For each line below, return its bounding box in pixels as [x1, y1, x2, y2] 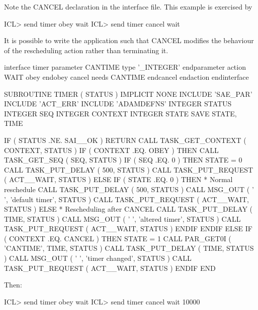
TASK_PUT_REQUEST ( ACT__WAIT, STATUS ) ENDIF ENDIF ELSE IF [4, 223, 252, 234]
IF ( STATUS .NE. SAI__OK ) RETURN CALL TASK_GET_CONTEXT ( [4, 134, 246, 145]
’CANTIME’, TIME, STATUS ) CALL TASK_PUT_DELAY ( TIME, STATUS [4, 243, 254, 253]
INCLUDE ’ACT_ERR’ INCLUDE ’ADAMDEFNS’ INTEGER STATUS [4, 98, 232, 109]
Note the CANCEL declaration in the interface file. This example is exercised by [4, 2, 252, 12]
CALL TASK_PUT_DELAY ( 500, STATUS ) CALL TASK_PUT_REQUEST [4, 164, 253, 175]
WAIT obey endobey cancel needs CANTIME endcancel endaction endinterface [4, 71, 249, 82]
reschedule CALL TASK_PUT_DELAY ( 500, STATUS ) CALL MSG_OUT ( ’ [4, 184, 254, 194]
